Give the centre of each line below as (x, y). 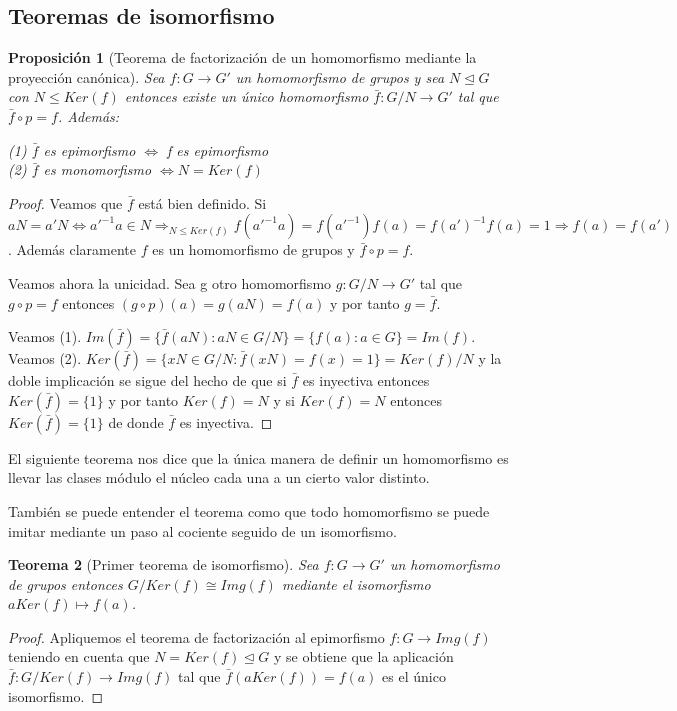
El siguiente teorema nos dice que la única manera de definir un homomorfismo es (258, 457)
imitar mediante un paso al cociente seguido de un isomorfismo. (202, 530)
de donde (136, 421)
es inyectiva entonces (366, 380)
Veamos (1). (45, 336)
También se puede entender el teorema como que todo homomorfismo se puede (249, 510)
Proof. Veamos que (65, 202)
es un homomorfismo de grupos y (253, 249)
